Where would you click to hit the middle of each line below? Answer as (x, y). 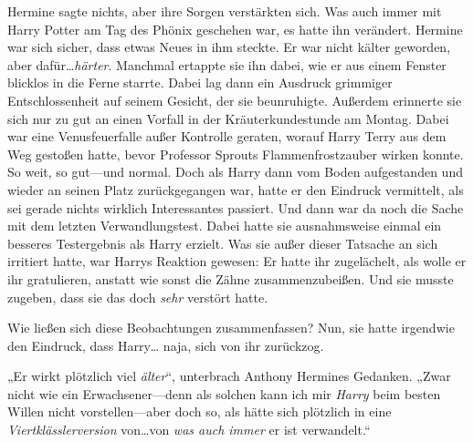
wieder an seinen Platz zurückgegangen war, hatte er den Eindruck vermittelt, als (236, 189)
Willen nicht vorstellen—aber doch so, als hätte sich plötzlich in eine (200, 411)
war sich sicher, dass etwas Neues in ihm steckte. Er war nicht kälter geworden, (229, 47)
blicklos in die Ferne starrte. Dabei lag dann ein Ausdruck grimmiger (200, 82)
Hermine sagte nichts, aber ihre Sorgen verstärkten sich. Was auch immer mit (225, 11)
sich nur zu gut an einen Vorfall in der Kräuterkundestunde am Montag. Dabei (228, 118)
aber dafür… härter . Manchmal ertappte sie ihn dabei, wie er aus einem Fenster (227, 64)
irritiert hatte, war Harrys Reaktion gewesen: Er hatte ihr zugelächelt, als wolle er (237, 261)
